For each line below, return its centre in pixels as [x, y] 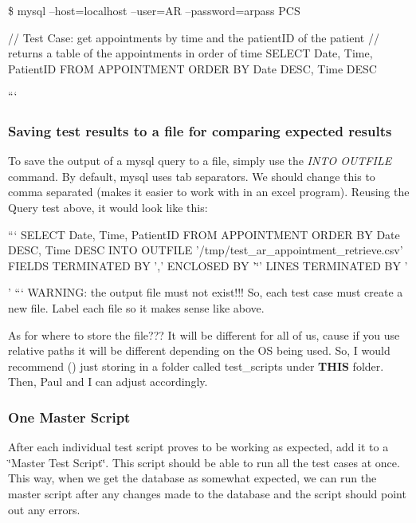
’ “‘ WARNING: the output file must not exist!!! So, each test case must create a [206, 292]
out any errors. [44, 509]
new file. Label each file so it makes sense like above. [136, 307]
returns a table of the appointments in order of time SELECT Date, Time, [190, 53]
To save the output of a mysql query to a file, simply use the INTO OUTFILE [200, 161]
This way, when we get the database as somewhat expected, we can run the [192, 478]
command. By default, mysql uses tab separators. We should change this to [192, 176]
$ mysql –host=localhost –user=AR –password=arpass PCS [154, 10]
